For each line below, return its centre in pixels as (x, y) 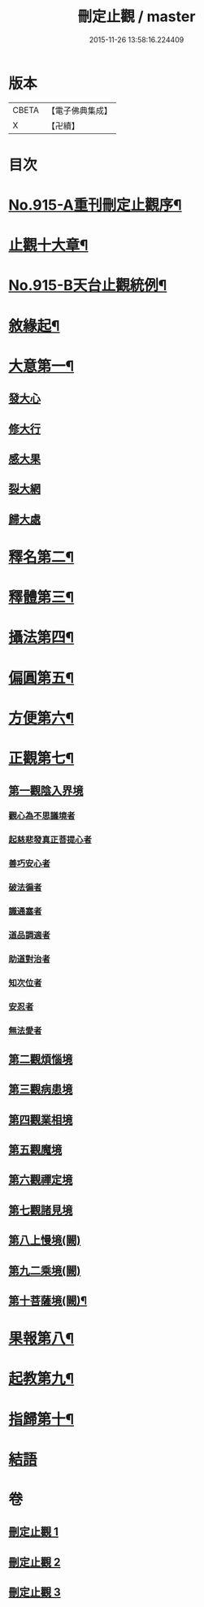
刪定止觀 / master (137, 17)
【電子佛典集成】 (79, 111)
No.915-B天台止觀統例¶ (88, 286)
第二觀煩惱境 (41, 1059)
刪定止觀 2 (35, 1562)
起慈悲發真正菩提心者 (50, 840)
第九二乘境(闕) (45, 1270)
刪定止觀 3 (35, 1593)
